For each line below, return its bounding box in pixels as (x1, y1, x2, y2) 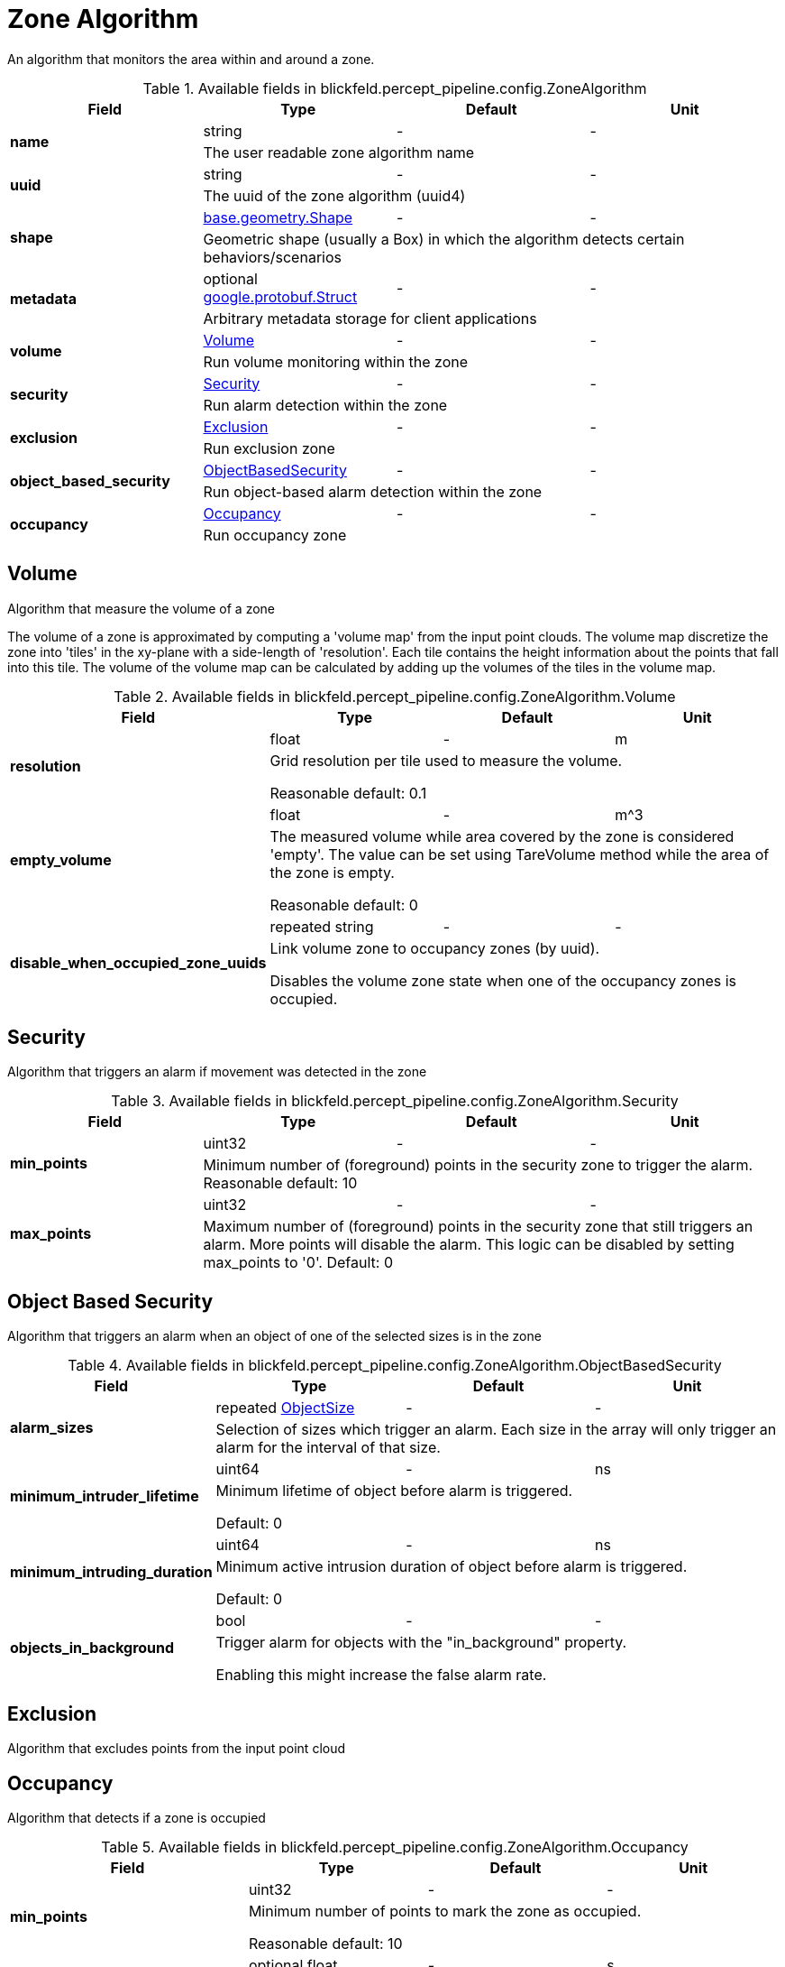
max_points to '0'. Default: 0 (203, 1253, 394, 1272)
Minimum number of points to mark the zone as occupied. (248, 1901, 642, 1920)
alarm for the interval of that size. (215, 1438, 441, 1457)
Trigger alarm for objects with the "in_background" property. (215, 1633, 627, 1652)
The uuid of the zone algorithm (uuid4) (203, 186, 466, 205)
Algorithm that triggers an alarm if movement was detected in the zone (7, 1064, 427, 1080)
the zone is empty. (269, 863, 395, 882)
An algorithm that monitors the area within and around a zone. (7, 51, 375, 67)
